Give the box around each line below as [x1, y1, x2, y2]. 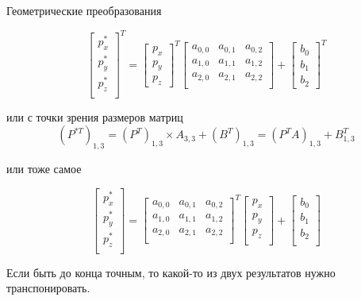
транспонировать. [6, 280, 90, 296]
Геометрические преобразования [6, 2, 162, 18]
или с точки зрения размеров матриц [6, 108, 183, 125]
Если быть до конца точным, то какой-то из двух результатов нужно [6, 264, 336, 280]
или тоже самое [6, 160, 82, 177]
